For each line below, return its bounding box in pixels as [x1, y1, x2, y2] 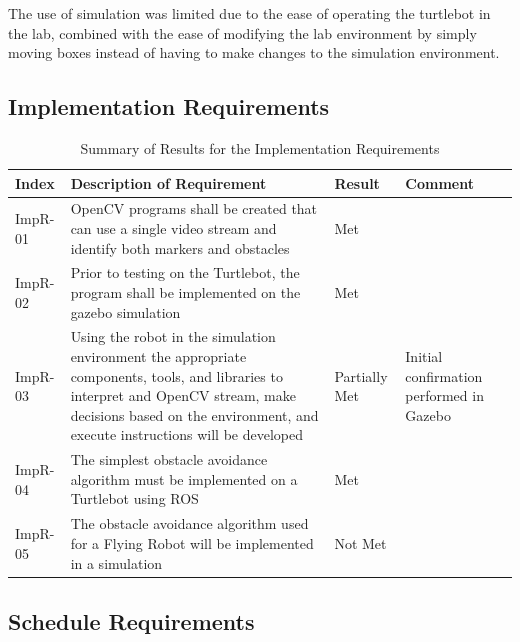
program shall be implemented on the [70, 282, 301, 303]
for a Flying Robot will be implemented [70, 532, 314, 553]
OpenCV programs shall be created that [70, 198, 318, 219]
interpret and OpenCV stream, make [70, 385, 296, 406]
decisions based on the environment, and [70, 404, 319, 425]
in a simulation [70, 552, 163, 573]
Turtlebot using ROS [70, 488, 199, 509]
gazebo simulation [70, 301, 181, 322]
